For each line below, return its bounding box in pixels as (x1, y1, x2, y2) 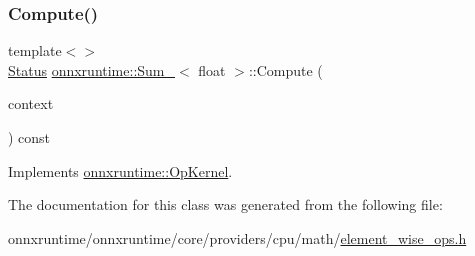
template (8, 40, 62, 61)
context (8, 93, 54, 114)
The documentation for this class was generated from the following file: (8, 194, 443, 215)
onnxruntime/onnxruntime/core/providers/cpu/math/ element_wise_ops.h (8, 227, 467, 248)
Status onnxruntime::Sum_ (8, 59, 176, 80)
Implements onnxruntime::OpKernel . (8, 160, 233, 181)
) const (8, 127, 51, 147)
